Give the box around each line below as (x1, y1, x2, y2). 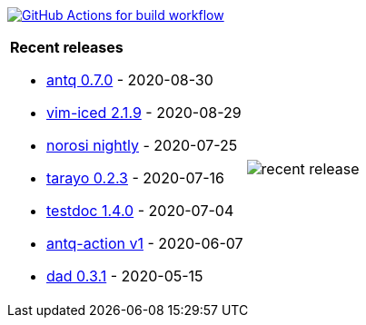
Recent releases (10, 38, 124, 56)
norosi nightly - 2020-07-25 (46, 136, 238, 154)
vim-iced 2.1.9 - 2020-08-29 (46, 103, 242, 122)
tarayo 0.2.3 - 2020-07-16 (46, 169, 225, 187)
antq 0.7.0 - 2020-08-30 (46, 71, 213, 89)
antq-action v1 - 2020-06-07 (46, 234, 243, 252)
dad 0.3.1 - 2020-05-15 (46, 267, 203, 285)
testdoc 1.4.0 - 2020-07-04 (46, 202, 234, 220)
